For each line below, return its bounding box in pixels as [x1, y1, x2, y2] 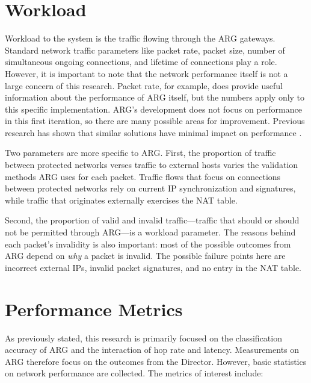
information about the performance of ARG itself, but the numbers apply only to [5, 91, 305, 104]
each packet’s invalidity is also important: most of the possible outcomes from [5, 237, 291, 250]
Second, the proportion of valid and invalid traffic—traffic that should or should [5, 214, 300, 226]
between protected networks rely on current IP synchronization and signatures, [5, 182, 296, 195]
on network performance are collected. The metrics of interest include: [5, 367, 263, 379]
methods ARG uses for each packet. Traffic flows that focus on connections [5, 170, 281, 182]
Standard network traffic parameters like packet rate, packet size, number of [5, 43, 285, 56]
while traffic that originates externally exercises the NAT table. [5, 193, 238, 206]
